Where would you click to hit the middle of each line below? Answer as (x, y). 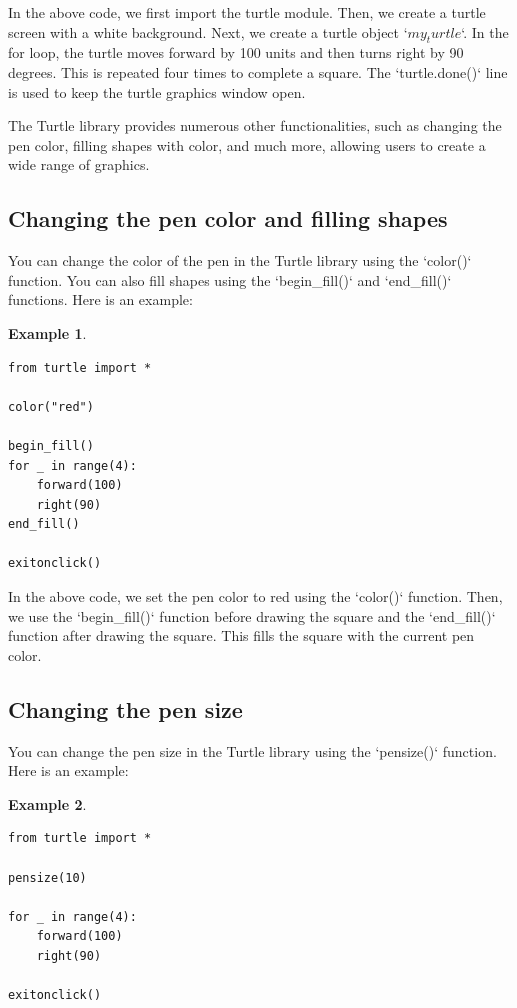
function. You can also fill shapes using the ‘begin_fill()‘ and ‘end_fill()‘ (230, 279)
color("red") (51, 406)
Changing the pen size (125, 708)
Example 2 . (47, 803)
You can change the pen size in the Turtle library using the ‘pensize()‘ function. (252, 750)
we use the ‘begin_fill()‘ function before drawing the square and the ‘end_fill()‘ (252, 615)
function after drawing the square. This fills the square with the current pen (241, 635)
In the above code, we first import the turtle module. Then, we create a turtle (247, 12)
